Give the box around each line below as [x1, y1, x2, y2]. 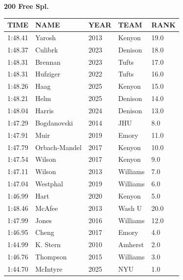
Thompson [35, 252, 67, 262]
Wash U [118, 203, 142, 213]
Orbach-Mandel [35, 142, 82, 152]
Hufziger [35, 69, 61, 79]
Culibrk [35, 44, 58, 54]
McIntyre [35, 263, 62, 274]
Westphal [35, 178, 63, 189]
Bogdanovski [35, 117, 73, 127]
